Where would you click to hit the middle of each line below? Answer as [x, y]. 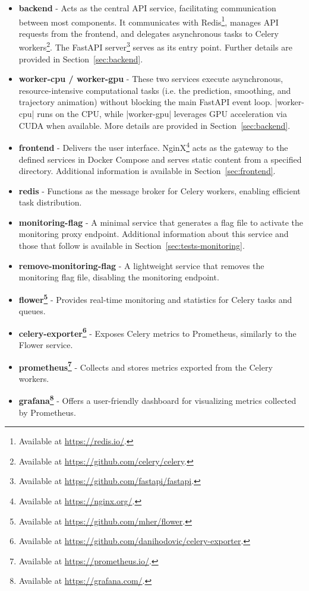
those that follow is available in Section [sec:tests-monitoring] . [132, 246]
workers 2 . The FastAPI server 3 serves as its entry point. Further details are [155, 46]
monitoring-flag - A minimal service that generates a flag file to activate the [161, 222]
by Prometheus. [47, 412]
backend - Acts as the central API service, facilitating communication [147, 8]
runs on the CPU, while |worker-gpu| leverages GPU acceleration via [162, 114]
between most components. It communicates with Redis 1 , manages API [149, 21]
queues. [32, 311]
